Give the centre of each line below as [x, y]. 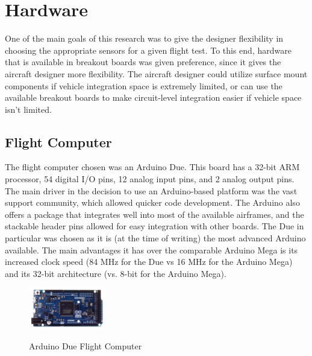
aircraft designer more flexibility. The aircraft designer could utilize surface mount [156, 73]
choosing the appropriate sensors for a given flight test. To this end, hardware [148, 50]
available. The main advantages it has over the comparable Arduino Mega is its [151, 250]
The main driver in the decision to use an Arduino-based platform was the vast [151, 190]
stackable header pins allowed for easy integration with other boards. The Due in [154, 226]
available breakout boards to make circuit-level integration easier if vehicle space [153, 97]
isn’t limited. [28, 109]
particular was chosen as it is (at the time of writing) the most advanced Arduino [155, 238]
